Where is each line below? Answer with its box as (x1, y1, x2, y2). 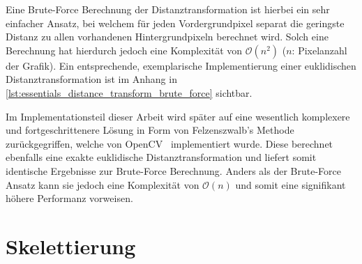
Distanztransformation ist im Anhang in (6, 72, 177, 86)
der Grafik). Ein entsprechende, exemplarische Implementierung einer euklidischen (6, 58, 356, 72)
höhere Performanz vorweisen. (6, 191, 133, 205)
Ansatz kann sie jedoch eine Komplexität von (6, 177, 199, 192)
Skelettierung (6, 231, 136, 260)
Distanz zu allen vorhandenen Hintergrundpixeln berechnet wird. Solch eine (6, 29, 329, 44)
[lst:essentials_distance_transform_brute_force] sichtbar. (6, 85, 252, 100)
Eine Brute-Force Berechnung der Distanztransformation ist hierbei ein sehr (6, 2, 330, 16)
